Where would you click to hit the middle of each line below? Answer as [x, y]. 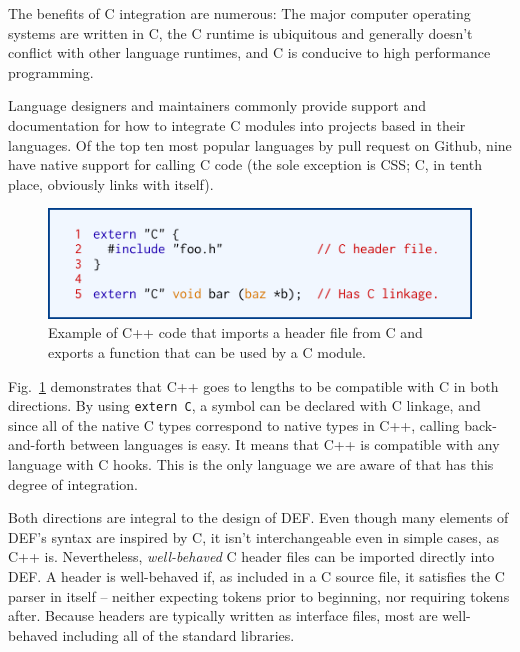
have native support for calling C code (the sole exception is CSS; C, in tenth [245, 164]
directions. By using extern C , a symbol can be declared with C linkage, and [244, 405]
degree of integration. [73, 483]
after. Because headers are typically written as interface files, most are [223, 615]
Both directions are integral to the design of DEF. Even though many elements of [258, 517]
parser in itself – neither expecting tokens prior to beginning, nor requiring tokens [259, 595]
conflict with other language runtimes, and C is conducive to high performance [249, 52]
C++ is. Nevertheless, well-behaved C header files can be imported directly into [251, 556]
